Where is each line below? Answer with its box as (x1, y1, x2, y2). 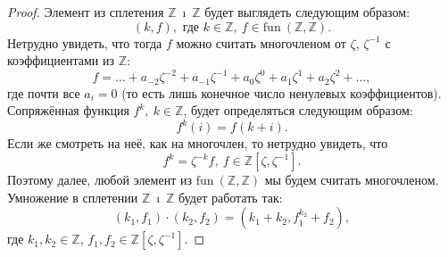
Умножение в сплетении (7, 187, 138, 206)
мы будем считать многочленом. (264, 170, 439, 189)
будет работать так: (178, 187, 283, 206)
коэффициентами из (7, 51, 114, 70)
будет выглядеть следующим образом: (204, 3, 411, 21)
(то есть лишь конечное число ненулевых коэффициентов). (121, 83, 442, 102)
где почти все (7, 83, 80, 102)
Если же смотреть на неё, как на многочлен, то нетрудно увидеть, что (7, 134, 388, 153)
